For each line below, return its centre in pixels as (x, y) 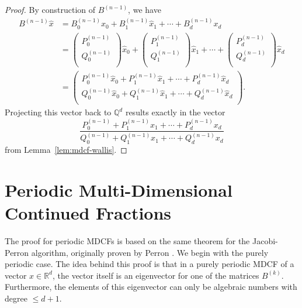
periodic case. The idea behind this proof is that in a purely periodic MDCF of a (150, 264)
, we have (145, 9)
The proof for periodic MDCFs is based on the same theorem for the (127, 241)
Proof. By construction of (50, 9)
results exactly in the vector (175, 112)
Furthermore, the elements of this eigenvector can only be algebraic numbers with (151, 287)
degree (16, 298)
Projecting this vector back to (58, 112)
